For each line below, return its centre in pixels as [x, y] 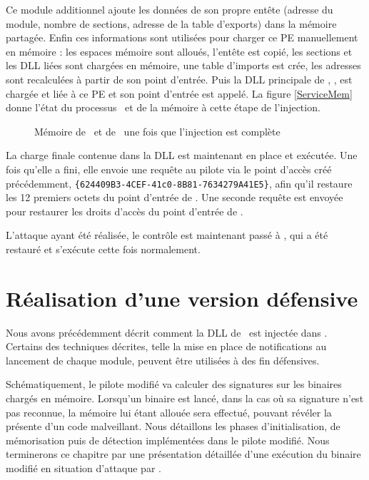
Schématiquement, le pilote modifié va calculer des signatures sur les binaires [174, 384]
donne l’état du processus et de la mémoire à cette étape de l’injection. [163, 107]
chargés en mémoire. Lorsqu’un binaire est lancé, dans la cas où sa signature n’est [185, 398]
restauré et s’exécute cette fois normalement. [103, 249]
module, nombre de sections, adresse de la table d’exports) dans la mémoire [171, 23]
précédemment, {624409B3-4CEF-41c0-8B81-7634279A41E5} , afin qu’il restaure [179, 183]
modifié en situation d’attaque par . [84, 468]
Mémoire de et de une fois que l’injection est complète [157, 131]
